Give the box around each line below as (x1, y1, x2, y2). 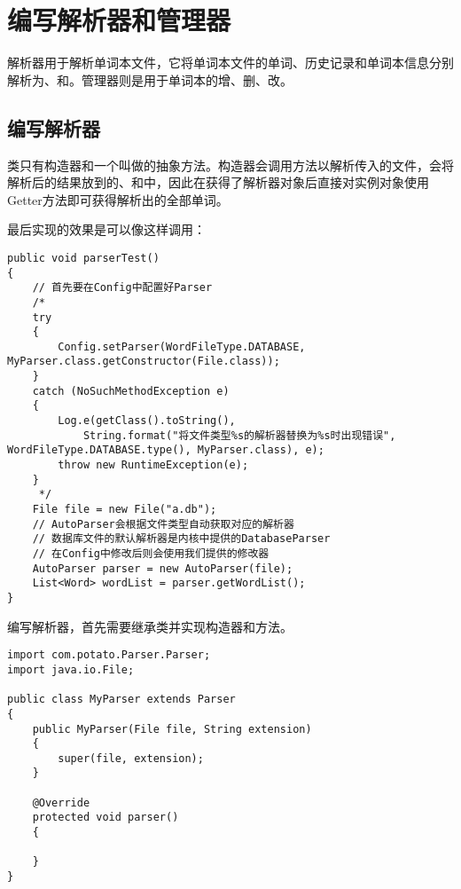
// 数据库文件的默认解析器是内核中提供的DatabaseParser (32, 532, 331, 546)
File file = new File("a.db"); (32, 503, 217, 516)
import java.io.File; (7, 663, 135, 676)
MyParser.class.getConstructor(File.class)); (7, 355, 280, 368)
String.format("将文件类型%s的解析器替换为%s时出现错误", (82, 429, 396, 442)
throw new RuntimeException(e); (58, 459, 249, 472)
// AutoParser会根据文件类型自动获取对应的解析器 (32, 517, 294, 531)
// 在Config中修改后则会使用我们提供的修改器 (32, 547, 270, 561)
